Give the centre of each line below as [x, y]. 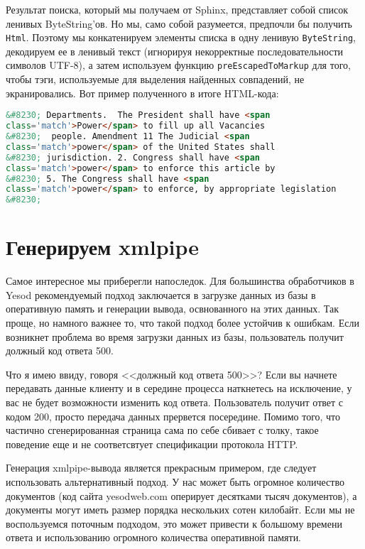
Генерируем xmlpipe [103, 247]
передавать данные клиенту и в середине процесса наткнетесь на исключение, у [179, 388]
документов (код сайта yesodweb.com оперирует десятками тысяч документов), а [181, 495]
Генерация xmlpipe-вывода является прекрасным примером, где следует [161, 468]
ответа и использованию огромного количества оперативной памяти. [154, 537]
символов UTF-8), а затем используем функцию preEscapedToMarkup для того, [178, 65]
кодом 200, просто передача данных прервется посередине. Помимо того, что [173, 416]
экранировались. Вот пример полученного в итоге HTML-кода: [142, 93]
